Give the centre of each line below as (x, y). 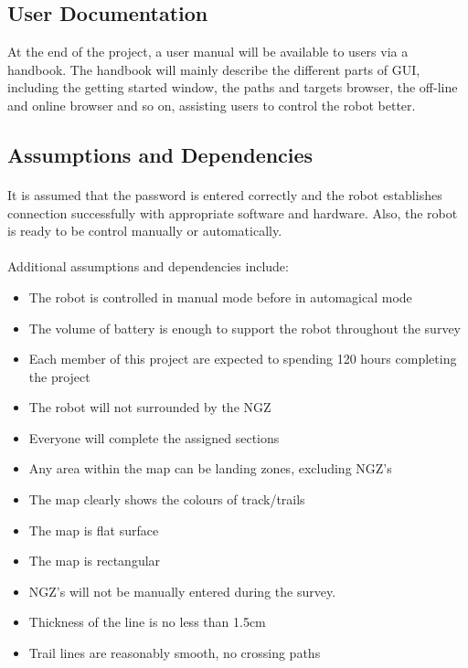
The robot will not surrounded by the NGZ (150, 407)
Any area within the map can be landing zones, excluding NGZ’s (210, 468)
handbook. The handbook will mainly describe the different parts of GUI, (214, 69)
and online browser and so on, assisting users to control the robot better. (212, 105)
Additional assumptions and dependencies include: (148, 266)
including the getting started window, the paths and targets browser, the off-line (233, 87)
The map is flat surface (94, 530)
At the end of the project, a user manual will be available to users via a (208, 52)
